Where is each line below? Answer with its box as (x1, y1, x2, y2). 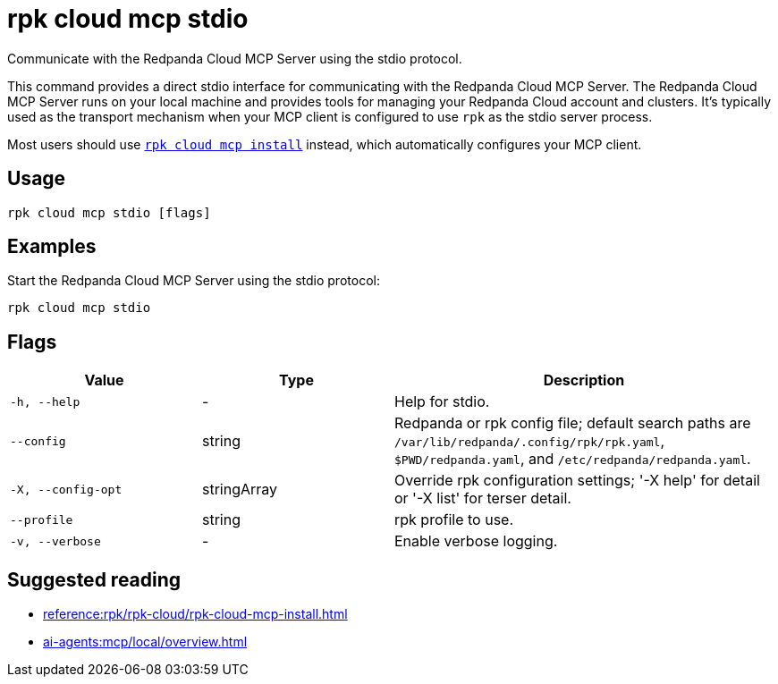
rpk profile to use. (394, 511, 514, 529)
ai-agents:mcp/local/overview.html (43, 634, 248, 650)
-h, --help (10, 394, 80, 409)
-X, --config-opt (10, 482, 123, 496)
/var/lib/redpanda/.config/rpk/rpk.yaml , (394, 432, 665, 451)
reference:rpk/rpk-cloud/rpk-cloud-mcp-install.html (43, 606, 348, 622)
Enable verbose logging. (394, 532, 558, 551)
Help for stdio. (394, 393, 490, 411)
